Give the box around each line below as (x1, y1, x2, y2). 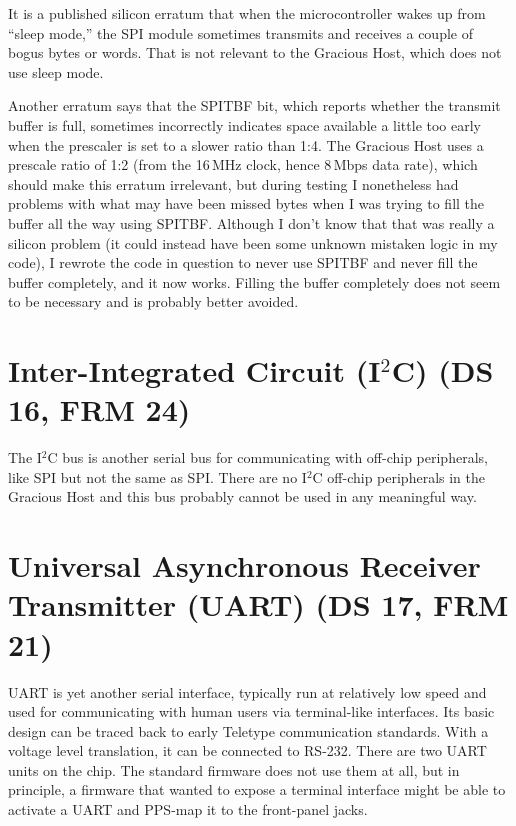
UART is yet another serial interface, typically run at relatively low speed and (8, 681, 487, 702)
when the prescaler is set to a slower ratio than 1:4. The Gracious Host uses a (8, 134, 484, 155)
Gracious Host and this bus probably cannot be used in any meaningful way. (8, 486, 477, 507)
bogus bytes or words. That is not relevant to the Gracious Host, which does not (8, 42, 502, 63)
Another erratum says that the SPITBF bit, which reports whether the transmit (8, 95, 501, 116)
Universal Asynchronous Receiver (8, 545, 481, 586)
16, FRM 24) (8, 389, 191, 430)
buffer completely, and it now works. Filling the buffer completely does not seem (8, 271, 501, 292)
